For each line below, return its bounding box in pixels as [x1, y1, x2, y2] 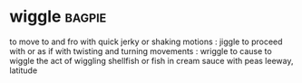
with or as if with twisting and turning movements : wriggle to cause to [9, 45, 272, 56]
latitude [9, 65, 38, 76]
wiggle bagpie [9, 6, 107, 27]
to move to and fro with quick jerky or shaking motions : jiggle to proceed [9, 36, 283, 47]
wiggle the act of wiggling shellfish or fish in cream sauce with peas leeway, [9, 55, 294, 66]
